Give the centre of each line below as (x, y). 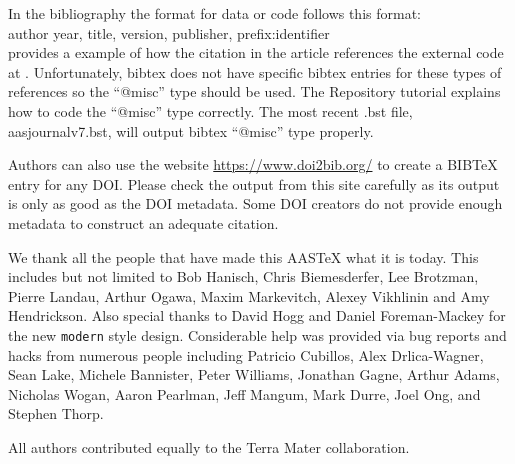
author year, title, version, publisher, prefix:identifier (169, 32)
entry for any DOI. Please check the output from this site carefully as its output (254, 183)
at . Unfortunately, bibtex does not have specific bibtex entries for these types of (255, 71)
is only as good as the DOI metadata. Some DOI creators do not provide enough (255, 203)
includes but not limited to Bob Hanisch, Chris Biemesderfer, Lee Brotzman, (243, 276)
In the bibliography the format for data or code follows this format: (214, 13)
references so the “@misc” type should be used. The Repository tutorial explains (254, 91)
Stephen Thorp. (56, 413)
